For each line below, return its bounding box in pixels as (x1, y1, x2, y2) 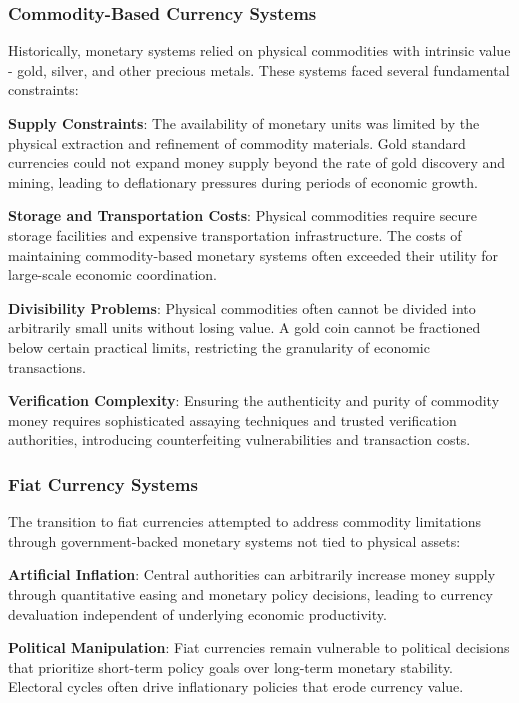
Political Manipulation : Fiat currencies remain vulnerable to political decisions (8, 637, 510, 658)
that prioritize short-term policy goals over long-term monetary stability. (8, 656, 454, 677)
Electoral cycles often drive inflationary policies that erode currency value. (8, 676, 464, 697)
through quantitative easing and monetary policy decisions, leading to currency (8, 583, 493, 604)
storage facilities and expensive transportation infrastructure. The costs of (8, 224, 462, 245)
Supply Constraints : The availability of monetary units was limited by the (8, 113, 480, 133)
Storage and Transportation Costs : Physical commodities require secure (8, 205, 478, 226)
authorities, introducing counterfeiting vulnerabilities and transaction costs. (8, 429, 471, 450)
